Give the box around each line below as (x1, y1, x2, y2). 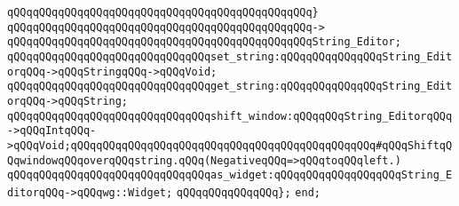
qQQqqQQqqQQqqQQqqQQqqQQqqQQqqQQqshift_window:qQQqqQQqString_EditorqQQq (7, 109, 453, 123)
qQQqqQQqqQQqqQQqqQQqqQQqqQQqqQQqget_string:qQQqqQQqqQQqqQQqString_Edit (7, 80, 453, 93)
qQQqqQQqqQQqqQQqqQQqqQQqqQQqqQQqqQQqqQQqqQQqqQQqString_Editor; (7, 36, 401, 49)
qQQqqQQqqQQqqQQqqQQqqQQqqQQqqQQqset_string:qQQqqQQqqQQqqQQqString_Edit (7, 50, 453, 63)
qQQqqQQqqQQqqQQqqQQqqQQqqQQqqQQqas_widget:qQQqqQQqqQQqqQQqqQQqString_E (7, 169, 453, 182)
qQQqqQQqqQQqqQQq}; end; (176, 186, 321, 199)
